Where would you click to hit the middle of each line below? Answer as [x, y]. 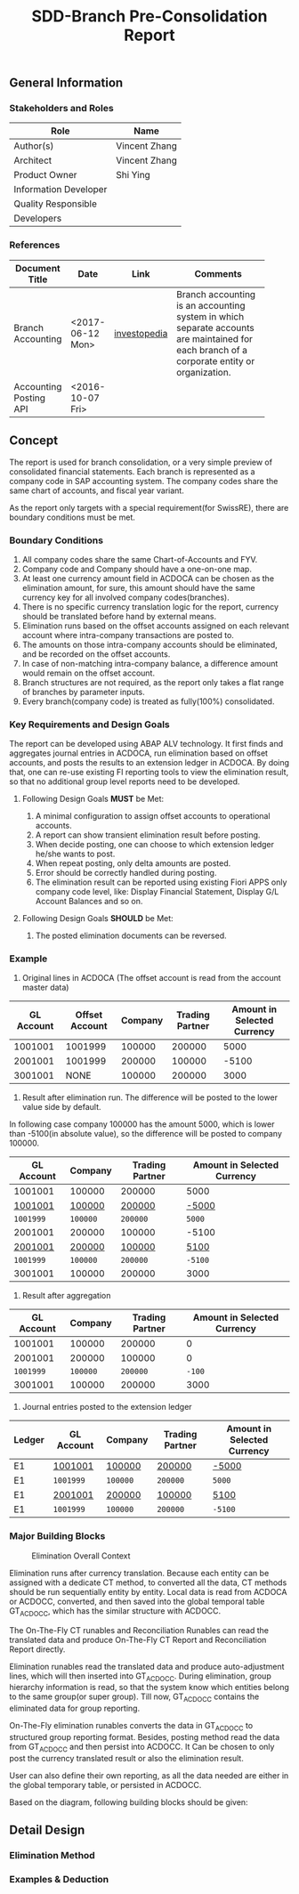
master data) [45, 987]
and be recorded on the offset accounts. [96, 654]
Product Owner [45, 175]
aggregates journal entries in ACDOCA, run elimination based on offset [139, 753]
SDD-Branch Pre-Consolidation [149, 16]
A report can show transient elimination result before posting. [148, 835]
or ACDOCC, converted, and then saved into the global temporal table [137, 1601]
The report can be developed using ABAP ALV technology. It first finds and [146, 744]
